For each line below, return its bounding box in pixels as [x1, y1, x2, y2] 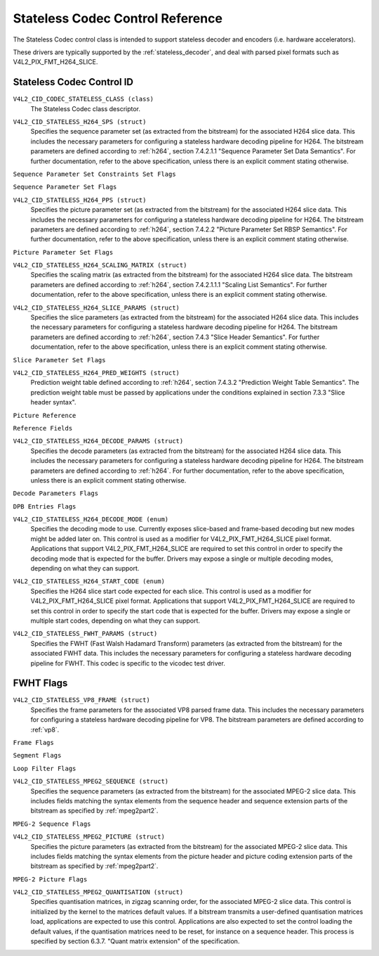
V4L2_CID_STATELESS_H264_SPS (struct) [13, 118, 147, 126]
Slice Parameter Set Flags [13, 356, 106, 364]
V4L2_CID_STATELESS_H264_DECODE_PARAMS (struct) [13, 437, 184, 445]
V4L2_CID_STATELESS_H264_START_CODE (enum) [13, 578, 165, 585]
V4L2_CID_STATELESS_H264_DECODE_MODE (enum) [13, 516, 169, 523]
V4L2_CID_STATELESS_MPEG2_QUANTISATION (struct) [13, 888, 184, 896]
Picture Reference [13, 412, 77, 419]
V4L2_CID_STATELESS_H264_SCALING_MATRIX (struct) [13, 261, 187, 269]
